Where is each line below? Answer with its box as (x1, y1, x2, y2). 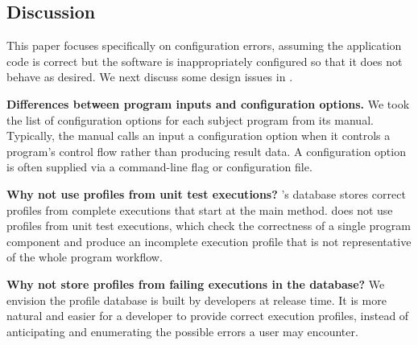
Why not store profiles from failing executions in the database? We (6, 275, 385, 292)
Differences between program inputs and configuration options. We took (6, 95, 410, 112)
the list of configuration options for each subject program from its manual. (6, 111, 374, 128)
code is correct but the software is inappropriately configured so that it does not (6, 52, 403, 69)
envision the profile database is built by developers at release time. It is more (6, 291, 387, 308)
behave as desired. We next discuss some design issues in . (6, 68, 293, 85)
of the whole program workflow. (6, 248, 163, 265)
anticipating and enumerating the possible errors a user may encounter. (6, 322, 358, 339)
